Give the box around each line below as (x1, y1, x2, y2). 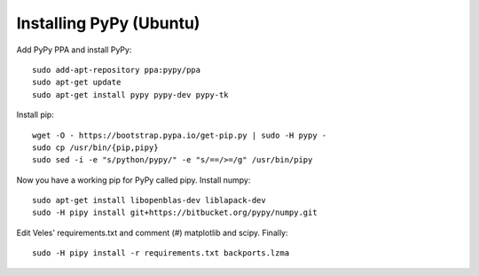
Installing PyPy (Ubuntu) (16, 13, 200, 33)
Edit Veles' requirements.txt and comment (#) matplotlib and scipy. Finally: (16, 227, 288, 238)
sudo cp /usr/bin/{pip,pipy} (32, 142, 159, 153)
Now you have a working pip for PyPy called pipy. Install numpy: (16, 174, 251, 185)
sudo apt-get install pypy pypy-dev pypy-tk (32, 90, 230, 99)
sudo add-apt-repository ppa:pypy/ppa (32, 65, 201, 75)
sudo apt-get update (32, 77, 122, 88)
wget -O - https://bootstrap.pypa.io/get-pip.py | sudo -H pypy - (32, 130, 327, 140)
